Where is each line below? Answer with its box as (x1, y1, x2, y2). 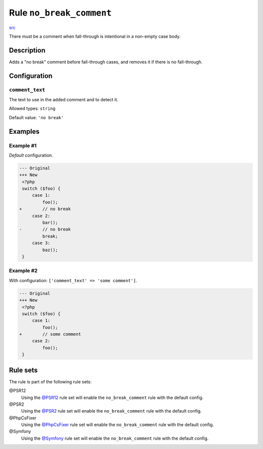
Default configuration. (9, 152, 53, 158)
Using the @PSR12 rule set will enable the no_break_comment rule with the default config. (21, 395, 204, 400)
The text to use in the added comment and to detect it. (9, 97, 119, 102)
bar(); (42, 220, 58, 226)
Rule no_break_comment (9, 7, 112, 18)
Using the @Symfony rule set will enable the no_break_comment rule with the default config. (21, 435, 209, 441)
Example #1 (9, 142, 37, 149)
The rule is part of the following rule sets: (9, 378, 92, 384)
